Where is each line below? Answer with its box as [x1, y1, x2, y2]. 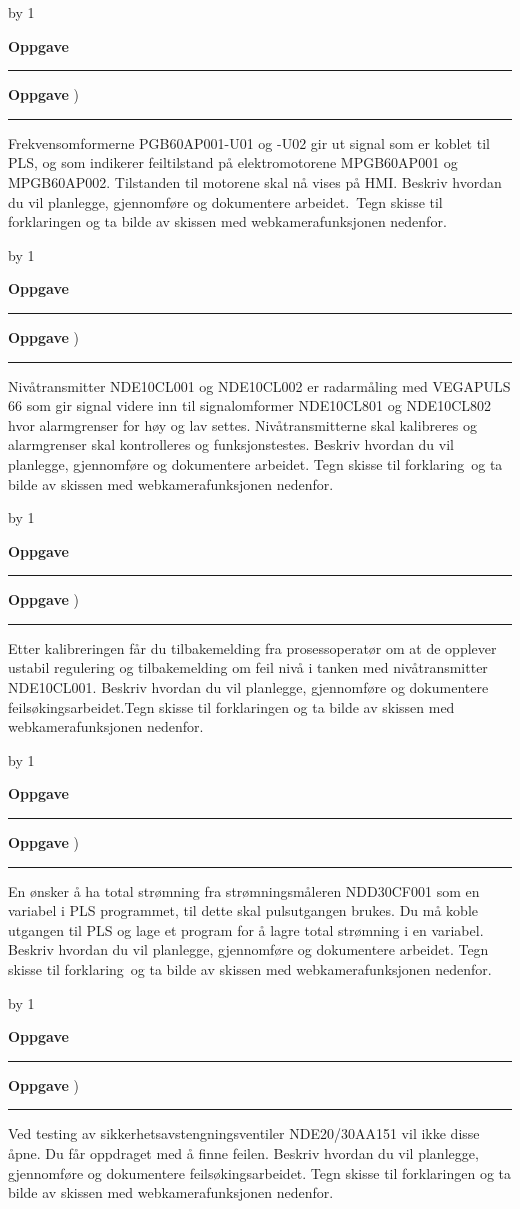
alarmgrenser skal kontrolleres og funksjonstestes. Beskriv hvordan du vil [8, 434, 454, 455]
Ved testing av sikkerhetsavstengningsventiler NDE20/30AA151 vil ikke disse [8, 1123, 480, 1144]
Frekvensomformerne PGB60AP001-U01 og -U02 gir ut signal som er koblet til [8, 132, 490, 153]
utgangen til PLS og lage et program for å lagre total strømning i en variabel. [8, 919, 484, 940]
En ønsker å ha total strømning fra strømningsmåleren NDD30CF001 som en [8, 880, 480, 901]
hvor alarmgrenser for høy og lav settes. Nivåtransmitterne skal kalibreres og [8, 414, 478, 435]
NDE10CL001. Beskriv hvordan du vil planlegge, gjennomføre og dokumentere [8, 677, 489, 698]
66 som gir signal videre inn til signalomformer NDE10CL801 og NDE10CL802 [8, 395, 491, 416]
